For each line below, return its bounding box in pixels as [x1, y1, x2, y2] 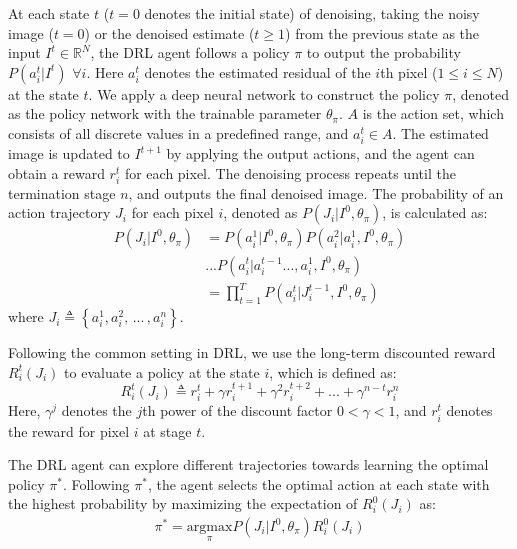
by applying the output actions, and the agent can [166, 143, 475, 164]
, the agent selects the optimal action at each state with [147, 473, 490, 494]
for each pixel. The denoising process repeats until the [124, 162, 456, 183]
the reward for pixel [8, 420, 130, 441]
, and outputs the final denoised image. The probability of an [128, 182, 504, 203]
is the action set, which [362, 103, 504, 124]
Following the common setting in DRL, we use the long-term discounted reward [8, 342, 496, 363]
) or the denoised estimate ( [84, 22, 255, 43]
